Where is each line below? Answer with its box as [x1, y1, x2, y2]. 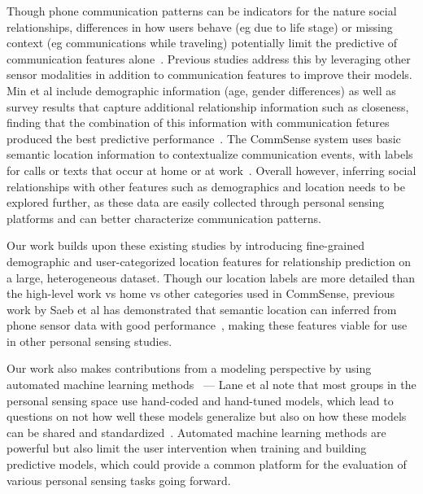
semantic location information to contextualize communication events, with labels [7, 146, 413, 163]
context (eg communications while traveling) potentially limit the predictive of [7, 34, 398, 51]
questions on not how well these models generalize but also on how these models [7, 408, 407, 425]
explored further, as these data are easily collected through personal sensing [7, 194, 385, 211]
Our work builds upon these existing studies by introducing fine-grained [7, 237, 365, 254]
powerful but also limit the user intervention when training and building [7, 439, 367, 457]
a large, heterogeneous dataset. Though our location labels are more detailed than [7, 269, 416, 286]
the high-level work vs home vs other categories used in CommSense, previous [7, 285, 395, 302]
